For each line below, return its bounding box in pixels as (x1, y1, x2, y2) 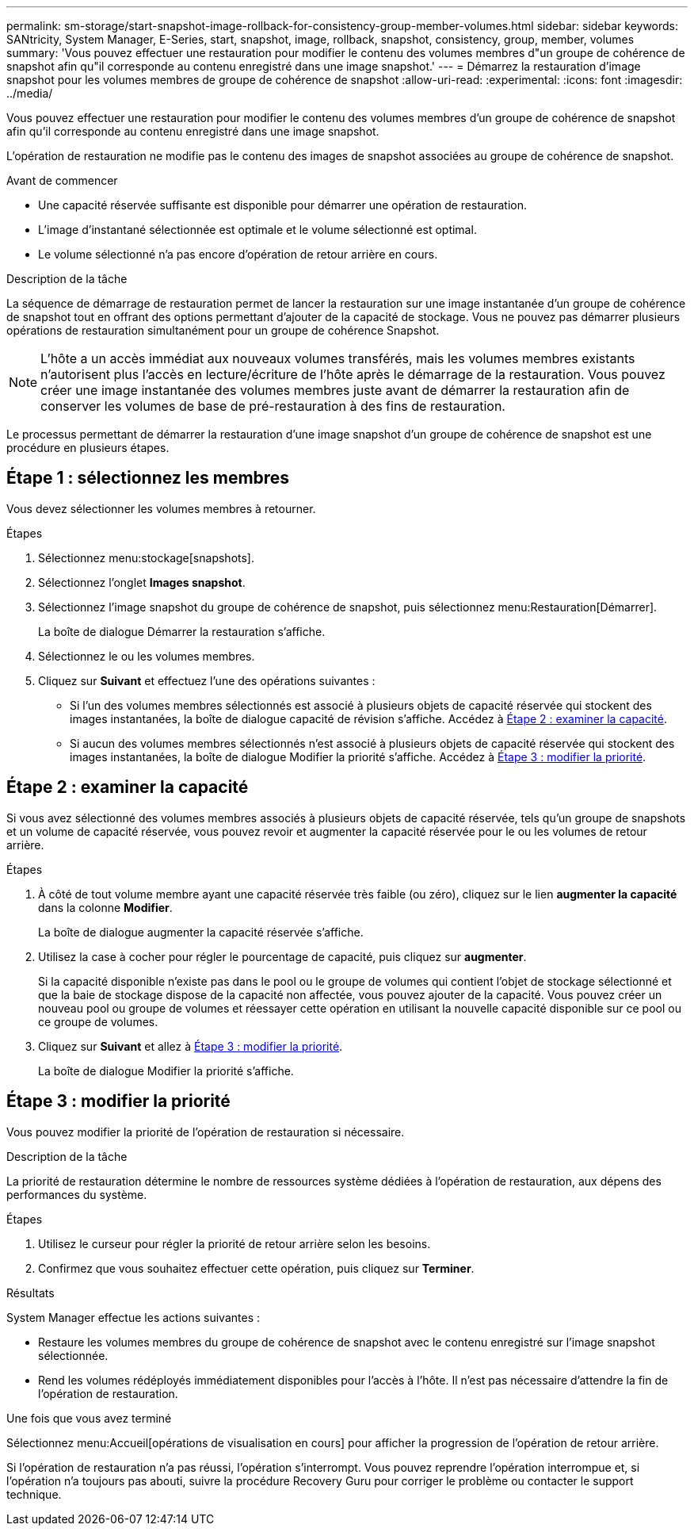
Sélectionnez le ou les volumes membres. (38, 649, 255, 663)
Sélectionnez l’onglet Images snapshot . (38, 575, 246, 589)
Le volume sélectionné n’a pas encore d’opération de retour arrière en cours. (38, 247, 438, 261)
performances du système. (6, 1187, 147, 1201)
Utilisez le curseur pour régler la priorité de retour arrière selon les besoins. (38, 1236, 431, 1250)
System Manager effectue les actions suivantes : (6, 1310, 260, 1324)
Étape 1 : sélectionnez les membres (6, 468, 290, 488)
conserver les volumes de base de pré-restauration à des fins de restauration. (40, 398, 505, 414)
